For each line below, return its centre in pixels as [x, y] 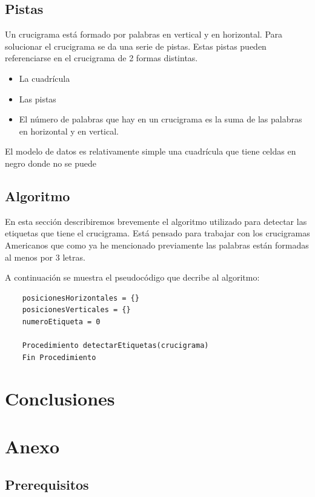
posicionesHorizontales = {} [81, 298]
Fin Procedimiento [59, 357]
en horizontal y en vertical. [69, 131]
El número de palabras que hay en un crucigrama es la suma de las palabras [161, 119]
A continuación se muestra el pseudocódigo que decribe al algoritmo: [132, 277]
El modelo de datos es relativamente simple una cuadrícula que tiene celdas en [151, 151]
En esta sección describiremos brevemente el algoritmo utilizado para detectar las [156, 221]
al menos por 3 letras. [45, 257]
